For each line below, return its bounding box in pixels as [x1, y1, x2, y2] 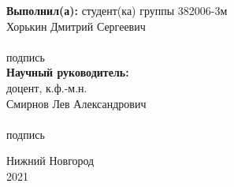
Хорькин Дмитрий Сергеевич [6, 17, 146, 34]
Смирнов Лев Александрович [6, 95, 147, 111]
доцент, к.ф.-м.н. [6, 79, 87, 95]
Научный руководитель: [6, 64, 129, 80]
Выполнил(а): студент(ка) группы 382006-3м [6, 2, 228, 18]
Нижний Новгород [6, 152, 95, 169]
